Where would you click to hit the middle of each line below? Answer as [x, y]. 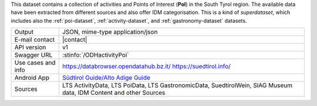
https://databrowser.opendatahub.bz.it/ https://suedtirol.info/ [146, 66]
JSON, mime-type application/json [110, 32]
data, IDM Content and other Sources [114, 93]
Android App [32, 78]
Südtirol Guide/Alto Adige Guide [106, 78]
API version [30, 47]
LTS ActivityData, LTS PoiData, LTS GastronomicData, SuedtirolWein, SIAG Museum [177, 86]
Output [24, 32]
